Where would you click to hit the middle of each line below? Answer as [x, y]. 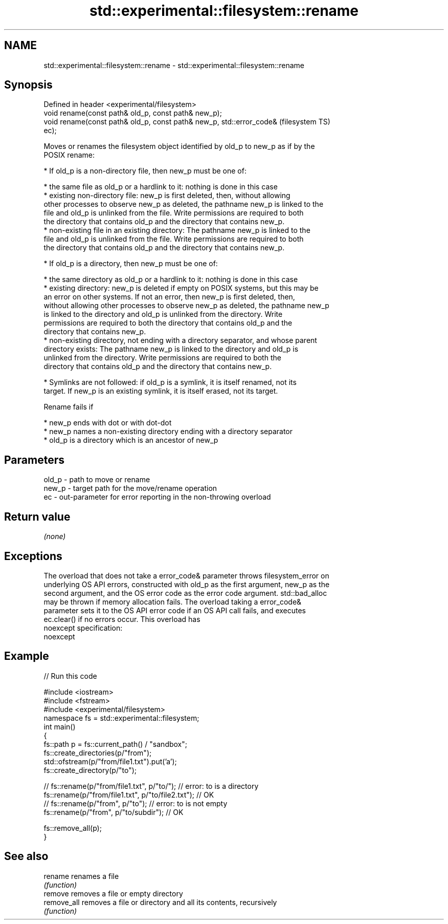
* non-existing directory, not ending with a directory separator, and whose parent [180, 340]
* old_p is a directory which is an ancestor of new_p [131, 440]
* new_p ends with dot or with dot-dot [108, 423]
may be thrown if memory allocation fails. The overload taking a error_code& [173, 601]
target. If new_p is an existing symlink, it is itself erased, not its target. [161, 391]
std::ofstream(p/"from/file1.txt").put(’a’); [110, 761]
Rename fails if [69, 407]
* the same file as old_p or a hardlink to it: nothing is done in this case [161, 187]
